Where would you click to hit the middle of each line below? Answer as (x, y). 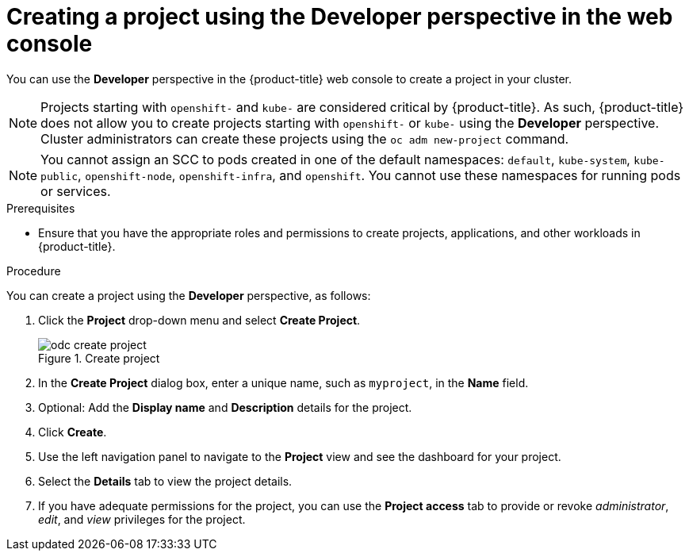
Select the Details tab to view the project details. (165, 481)
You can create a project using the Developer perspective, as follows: (189, 295)
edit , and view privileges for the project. (142, 519)
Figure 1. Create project (99, 358)
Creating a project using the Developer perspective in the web (340, 17)
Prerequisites (41, 208)
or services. (76, 191)
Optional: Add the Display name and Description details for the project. (225, 407)
